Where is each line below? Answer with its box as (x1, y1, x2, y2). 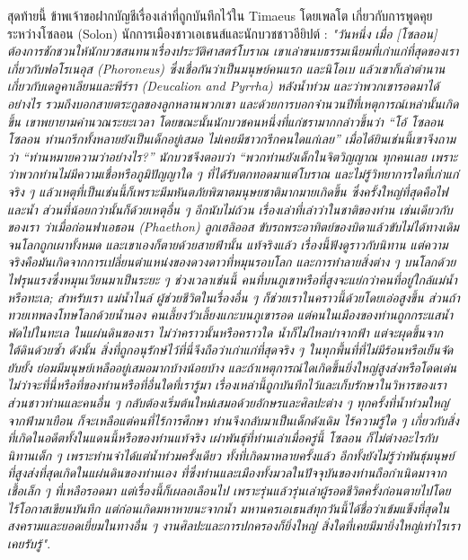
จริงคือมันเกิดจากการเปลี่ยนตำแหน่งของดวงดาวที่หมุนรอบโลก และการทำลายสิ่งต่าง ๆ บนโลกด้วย (7, 252, 456, 271)
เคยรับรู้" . (7, 533, 51, 552)
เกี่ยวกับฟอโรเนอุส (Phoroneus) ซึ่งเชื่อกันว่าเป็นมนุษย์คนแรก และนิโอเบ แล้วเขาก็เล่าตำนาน (7, 58, 446, 77)
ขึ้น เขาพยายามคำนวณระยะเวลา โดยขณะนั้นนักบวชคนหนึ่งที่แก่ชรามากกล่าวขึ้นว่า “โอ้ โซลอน (7, 111, 444, 130)
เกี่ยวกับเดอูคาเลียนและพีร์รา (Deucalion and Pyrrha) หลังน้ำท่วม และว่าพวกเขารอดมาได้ (7, 76, 439, 95)
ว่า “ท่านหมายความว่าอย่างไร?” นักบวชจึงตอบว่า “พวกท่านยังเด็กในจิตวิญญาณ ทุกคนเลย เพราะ (7, 146, 458, 165)
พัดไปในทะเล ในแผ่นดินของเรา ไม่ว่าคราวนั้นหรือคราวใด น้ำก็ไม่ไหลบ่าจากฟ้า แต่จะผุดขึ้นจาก (7, 322, 443, 341)
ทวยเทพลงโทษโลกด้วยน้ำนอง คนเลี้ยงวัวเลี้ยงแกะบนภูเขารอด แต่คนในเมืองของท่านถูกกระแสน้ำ (7, 305, 454, 324)
